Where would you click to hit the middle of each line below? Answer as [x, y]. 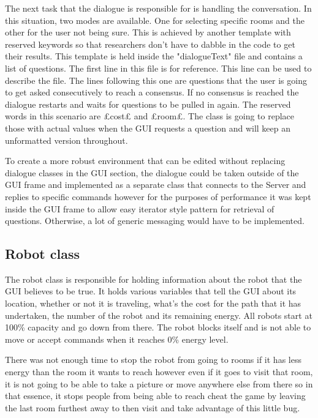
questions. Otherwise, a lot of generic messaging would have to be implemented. [155, 221]
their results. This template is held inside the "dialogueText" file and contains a [154, 56]
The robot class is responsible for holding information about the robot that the [153, 279]
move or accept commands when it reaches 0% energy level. [117, 339]
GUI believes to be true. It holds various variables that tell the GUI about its [151, 291]
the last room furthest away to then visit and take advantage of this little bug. [153, 407]
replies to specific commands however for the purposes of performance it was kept [158, 196]
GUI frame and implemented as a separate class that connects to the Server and [156, 185]
